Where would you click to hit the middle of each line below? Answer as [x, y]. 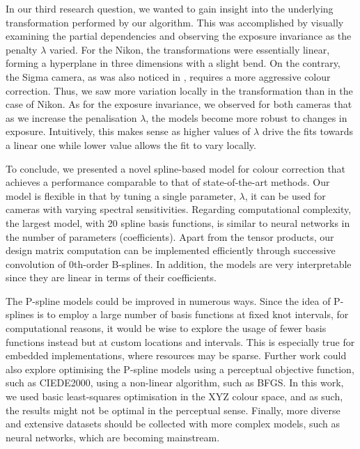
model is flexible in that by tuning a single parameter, [121, 195]
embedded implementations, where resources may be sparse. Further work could [176, 355]
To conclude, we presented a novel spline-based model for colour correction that [176, 168]
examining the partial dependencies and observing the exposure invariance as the [179, 36]
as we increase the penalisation [71, 117]
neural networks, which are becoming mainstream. [113, 437]
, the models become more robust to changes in [246, 117]
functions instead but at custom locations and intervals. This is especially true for [180, 341]
